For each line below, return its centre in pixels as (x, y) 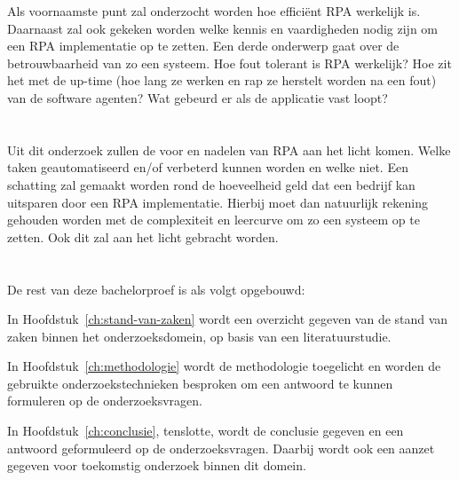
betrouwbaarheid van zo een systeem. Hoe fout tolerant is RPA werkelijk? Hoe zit (229, 63)
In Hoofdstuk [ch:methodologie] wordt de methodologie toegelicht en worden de (224, 366)
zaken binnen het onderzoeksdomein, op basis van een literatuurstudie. (199, 336)
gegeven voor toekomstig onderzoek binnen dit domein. (157, 465)
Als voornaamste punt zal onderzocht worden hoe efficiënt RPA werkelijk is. (214, 11)
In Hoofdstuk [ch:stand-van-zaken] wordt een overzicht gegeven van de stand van (228, 319)
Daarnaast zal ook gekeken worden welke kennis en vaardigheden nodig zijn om (222, 28)
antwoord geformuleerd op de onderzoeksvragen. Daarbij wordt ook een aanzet (221, 448)
